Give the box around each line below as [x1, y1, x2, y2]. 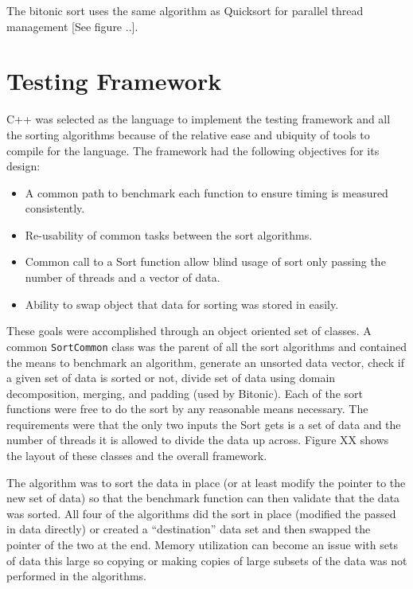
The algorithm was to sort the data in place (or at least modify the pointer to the [6, 474, 406, 490]
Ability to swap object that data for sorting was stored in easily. [25, 295, 339, 312]
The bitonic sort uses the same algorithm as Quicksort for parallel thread [6, 2, 364, 18]
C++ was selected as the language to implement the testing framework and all [6, 111, 391, 127]
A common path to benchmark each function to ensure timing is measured [25, 184, 388, 201]
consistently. [25, 200, 85, 216]
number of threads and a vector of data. [25, 269, 220, 286]
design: [6, 158, 41, 174]
